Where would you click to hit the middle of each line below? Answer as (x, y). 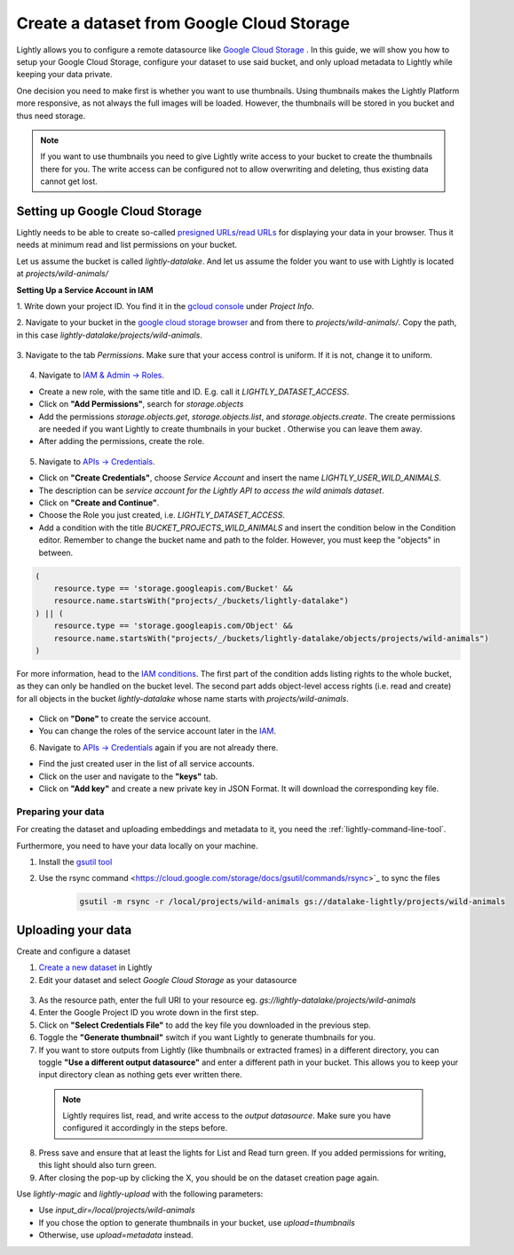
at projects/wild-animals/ (62, 274)
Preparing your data (60, 811)
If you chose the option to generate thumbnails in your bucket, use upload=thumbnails (197, 1222)
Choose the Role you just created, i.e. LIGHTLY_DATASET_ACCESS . (162, 515)
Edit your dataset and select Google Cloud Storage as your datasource (168, 980)
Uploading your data (74, 929)
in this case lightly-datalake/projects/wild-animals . (110, 335)
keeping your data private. (64, 75)
